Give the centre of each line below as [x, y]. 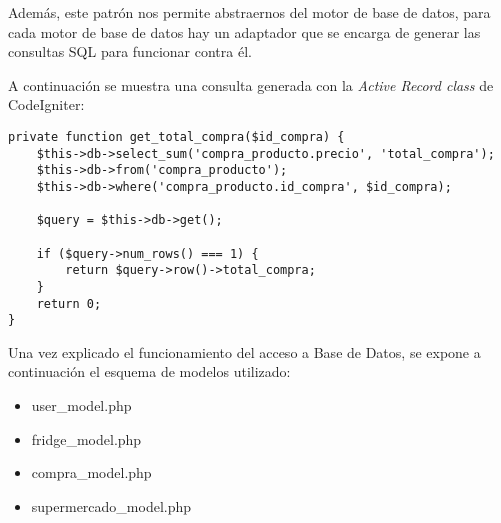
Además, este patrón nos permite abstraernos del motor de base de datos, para [249, 12]
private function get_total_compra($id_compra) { [176, 136]
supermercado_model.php [111, 505]
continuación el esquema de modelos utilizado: [149, 371]
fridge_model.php [86, 438]
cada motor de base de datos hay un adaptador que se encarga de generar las [244, 31]
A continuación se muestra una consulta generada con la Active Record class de [251, 84]
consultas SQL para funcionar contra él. [130, 51]
